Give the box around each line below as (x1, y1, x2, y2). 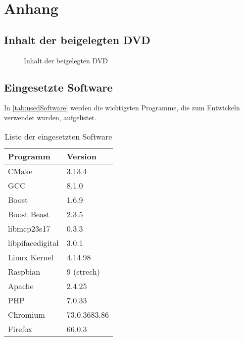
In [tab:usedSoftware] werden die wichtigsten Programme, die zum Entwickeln (4, 102, 240, 113)
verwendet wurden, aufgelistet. (4, 112, 97, 122)
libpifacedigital (8, 237, 59, 248)
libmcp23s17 (8, 222, 50, 234)
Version (66, 150, 97, 162)
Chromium (8, 308, 45, 320)
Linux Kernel (8, 251, 53, 263)
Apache (8, 280, 34, 292)
